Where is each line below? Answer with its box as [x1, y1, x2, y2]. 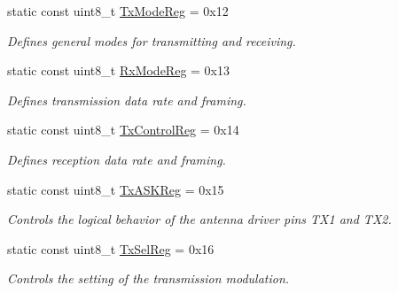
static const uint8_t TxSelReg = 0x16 [7, 239, 215, 258]
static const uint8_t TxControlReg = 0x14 [7, 120, 239, 139]
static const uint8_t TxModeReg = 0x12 [7, 2, 229, 19]
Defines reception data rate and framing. [7, 150, 226, 168]
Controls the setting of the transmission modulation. [7, 269, 290, 288]
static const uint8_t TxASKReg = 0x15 [7, 180, 224, 198]
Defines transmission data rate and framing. [7, 90, 246, 109]
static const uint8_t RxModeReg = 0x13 [7, 61, 230, 80]
